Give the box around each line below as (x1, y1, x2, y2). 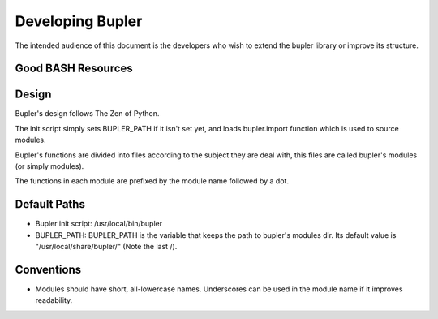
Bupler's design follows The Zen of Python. (15, 109, 160, 119)
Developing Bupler (15, 12, 143, 30)
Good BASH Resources (15, 62, 133, 75)
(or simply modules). (15, 162, 84, 171)
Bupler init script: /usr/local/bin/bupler (35, 219, 162, 229)
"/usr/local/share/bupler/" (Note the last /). (35, 242, 178, 252)
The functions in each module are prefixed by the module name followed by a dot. (15, 176, 290, 186)
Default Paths (15, 197, 85, 211)
